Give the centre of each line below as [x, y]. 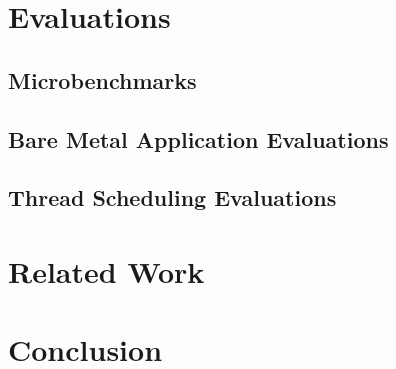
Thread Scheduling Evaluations [172, 197]
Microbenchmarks [102, 79]
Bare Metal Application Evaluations [198, 138]
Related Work [106, 270]
